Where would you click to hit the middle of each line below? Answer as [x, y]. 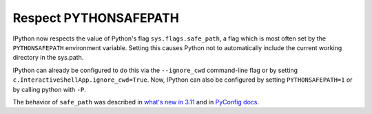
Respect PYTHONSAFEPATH [96, 18]
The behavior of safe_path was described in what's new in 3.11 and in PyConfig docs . [136, 102]
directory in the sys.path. [48, 58]
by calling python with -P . [49, 89]
